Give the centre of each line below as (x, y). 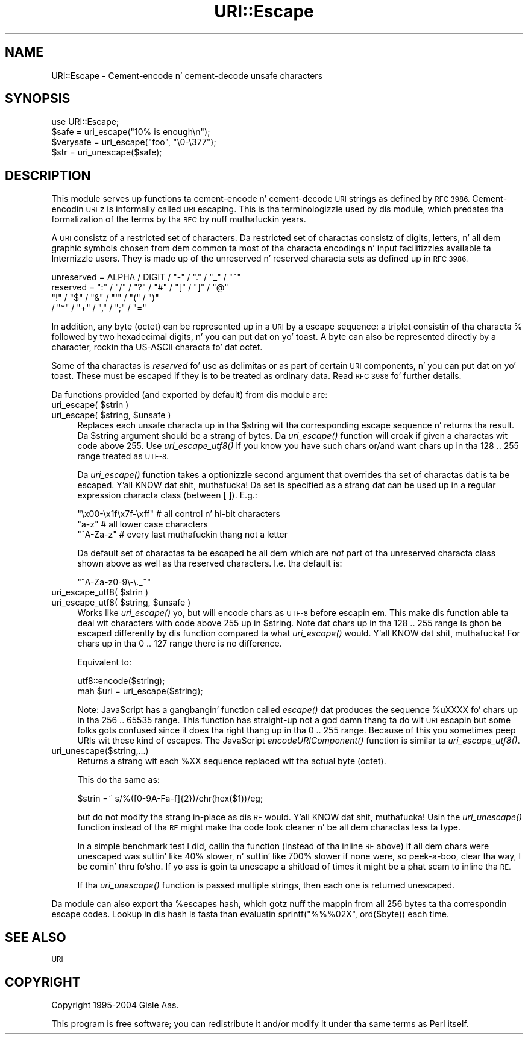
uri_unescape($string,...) (100, 751)
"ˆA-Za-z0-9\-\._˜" (114, 582)
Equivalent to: (104, 662)
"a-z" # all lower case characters (143, 524)
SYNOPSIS (38, 99)
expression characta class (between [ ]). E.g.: (167, 495)
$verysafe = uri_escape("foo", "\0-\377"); (134, 142)
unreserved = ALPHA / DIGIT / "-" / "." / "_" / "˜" (146, 277)
